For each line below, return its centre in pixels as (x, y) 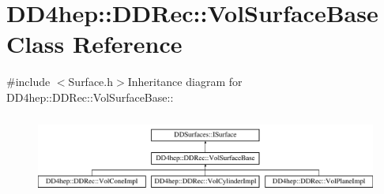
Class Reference (94, 44)
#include (28, 82)
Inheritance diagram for (185, 82)
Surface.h (91, 82)
